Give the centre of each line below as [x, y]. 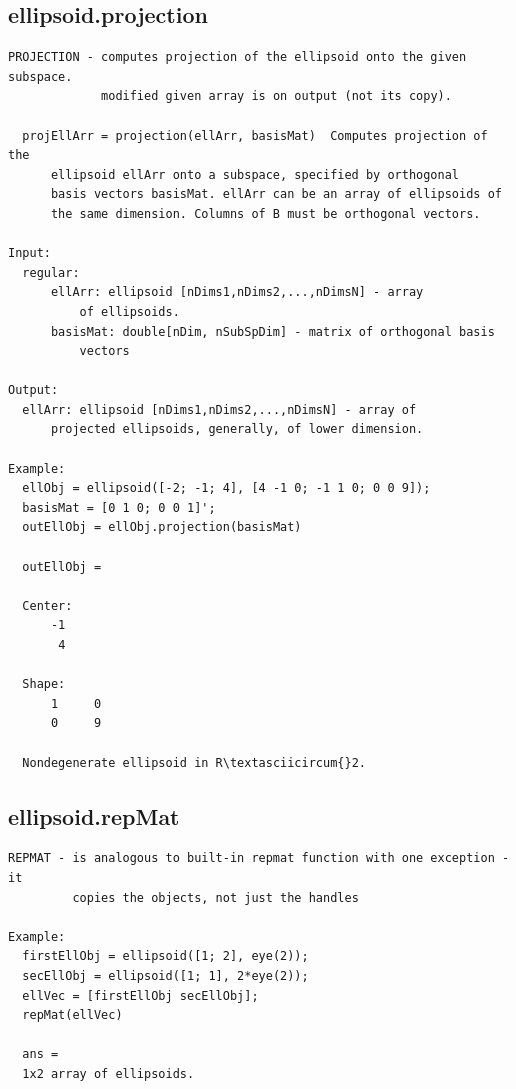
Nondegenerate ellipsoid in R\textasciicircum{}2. [194, 762]
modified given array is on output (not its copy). [276, 96]
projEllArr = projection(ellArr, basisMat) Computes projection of [255, 135]
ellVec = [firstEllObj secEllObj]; [140, 995]
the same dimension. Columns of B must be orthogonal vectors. [265, 213]
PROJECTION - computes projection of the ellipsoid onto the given [237, 57]
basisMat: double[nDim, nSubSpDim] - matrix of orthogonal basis [272, 331]
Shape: [44, 684]
